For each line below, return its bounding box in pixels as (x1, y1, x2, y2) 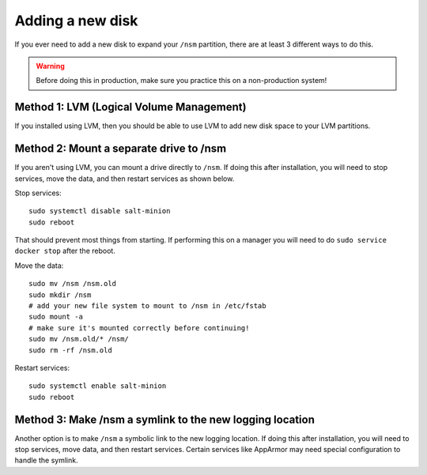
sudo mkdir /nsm (28, 290, 92, 300)
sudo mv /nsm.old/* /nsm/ (28, 334, 130, 344)
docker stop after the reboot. (14, 246, 116, 256)
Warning (36, 61, 65, 70)
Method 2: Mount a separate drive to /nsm (14, 142, 227, 156)
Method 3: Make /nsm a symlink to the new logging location (14, 413, 316, 426)
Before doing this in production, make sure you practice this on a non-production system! (36, 76, 327, 85)
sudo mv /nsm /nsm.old (28, 279, 117, 288)
